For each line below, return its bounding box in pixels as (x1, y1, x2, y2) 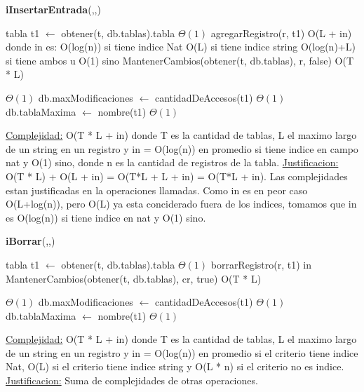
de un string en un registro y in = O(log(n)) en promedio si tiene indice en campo (6, 141, 358, 156)
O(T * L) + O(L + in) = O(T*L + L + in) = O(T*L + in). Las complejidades (6, 168, 348, 183)
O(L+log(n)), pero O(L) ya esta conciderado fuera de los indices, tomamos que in (6, 196, 357, 211)
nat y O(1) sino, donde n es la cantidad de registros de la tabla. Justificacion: (6, 155, 339, 170)
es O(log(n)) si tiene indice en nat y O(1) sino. (6, 210, 206, 224)
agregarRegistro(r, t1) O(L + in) (210, 25, 352, 40)
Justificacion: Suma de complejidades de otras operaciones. (6, 373, 258, 388)
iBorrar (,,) (6, 234, 55, 248)
